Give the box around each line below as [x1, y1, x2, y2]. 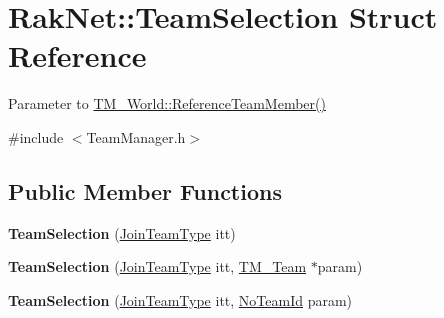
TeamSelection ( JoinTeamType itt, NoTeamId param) [8, 289, 353, 310]
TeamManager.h [86, 126, 186, 147]
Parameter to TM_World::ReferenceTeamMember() [8, 93, 326, 114]
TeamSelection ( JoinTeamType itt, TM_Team [8, 256, 307, 277]
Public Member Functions [8, 175, 282, 206]
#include [8, 126, 64, 147]
